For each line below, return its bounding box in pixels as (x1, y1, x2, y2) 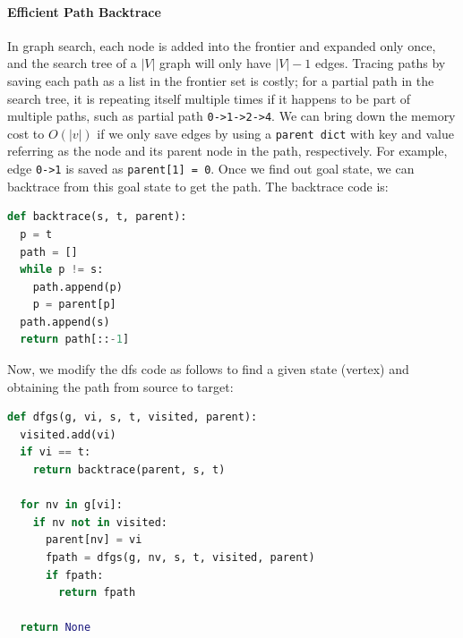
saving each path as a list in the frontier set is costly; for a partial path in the (7, 71, 434, 89)
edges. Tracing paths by (314, 54, 446, 72)
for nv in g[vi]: (20, 498, 123, 512)
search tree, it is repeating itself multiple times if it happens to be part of (7, 89, 411, 107)
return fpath (58, 586, 136, 600)
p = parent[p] (32, 298, 116, 311)
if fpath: (45, 568, 104, 582)
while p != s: (20, 263, 104, 276)
